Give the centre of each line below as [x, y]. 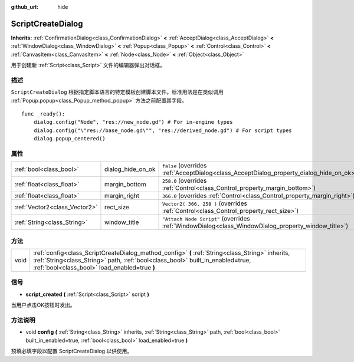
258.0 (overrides [184, 181]
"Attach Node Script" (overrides [206, 219]
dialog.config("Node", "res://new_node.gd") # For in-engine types [133, 122]
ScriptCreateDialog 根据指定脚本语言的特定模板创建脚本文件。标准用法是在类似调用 [117, 92]
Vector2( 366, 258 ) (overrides [204, 203]
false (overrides [184, 166]
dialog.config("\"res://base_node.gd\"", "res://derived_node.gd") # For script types [163, 130]
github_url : [24, 7]
